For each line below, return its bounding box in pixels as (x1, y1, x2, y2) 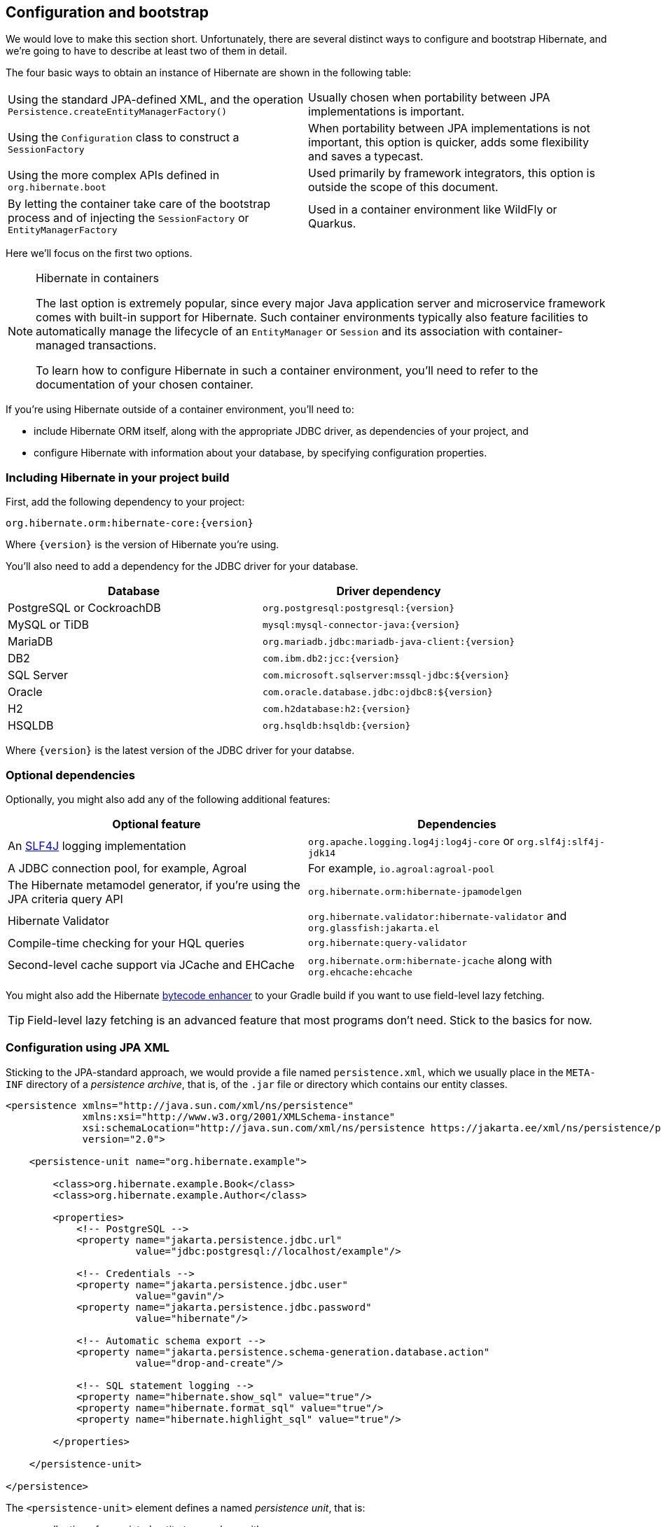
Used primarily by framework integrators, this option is (308, 166, 595, 181)
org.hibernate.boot (8, 181, 106, 193)
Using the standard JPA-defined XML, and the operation (8, 92, 304, 106)
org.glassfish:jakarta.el (308, 922, 440, 933)
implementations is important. (308, 104, 465, 119)
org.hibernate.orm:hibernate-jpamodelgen (308, 886, 522, 898)
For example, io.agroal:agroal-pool (308, 860, 495, 875)
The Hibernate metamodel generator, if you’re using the (8, 877, 300, 892)
